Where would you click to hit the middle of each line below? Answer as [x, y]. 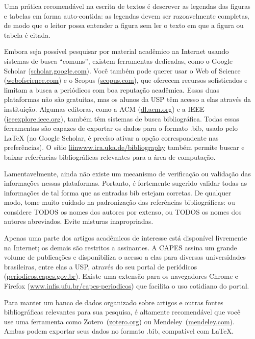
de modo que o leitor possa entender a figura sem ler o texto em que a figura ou [124, 25]
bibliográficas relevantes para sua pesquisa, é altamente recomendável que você [122, 312]
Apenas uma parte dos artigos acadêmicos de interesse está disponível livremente [126, 238]
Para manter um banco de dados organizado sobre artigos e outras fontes [114, 302]
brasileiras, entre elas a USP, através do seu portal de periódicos [101, 266]
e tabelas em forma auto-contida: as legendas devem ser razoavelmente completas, [127, 15]
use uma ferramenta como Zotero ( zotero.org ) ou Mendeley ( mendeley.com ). [119, 321]
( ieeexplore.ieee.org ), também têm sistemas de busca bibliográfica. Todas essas [122, 118]
